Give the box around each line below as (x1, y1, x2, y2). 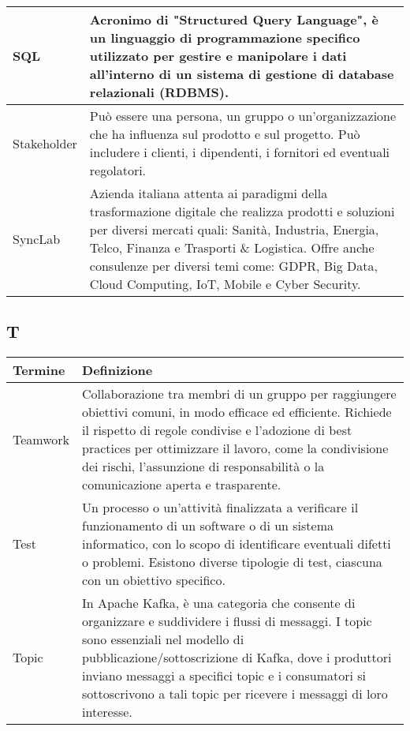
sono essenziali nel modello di (82, 630, 244, 649)
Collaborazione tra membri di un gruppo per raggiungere (82, 384, 397, 403)
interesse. (82, 703, 132, 722)
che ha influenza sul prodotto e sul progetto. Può (89, 125, 360, 143)
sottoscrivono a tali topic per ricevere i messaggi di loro (82, 684, 388, 703)
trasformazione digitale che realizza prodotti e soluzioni (89, 202, 395, 220)
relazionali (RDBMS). (89, 83, 229, 101)
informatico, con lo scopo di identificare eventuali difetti (82, 534, 391, 553)
